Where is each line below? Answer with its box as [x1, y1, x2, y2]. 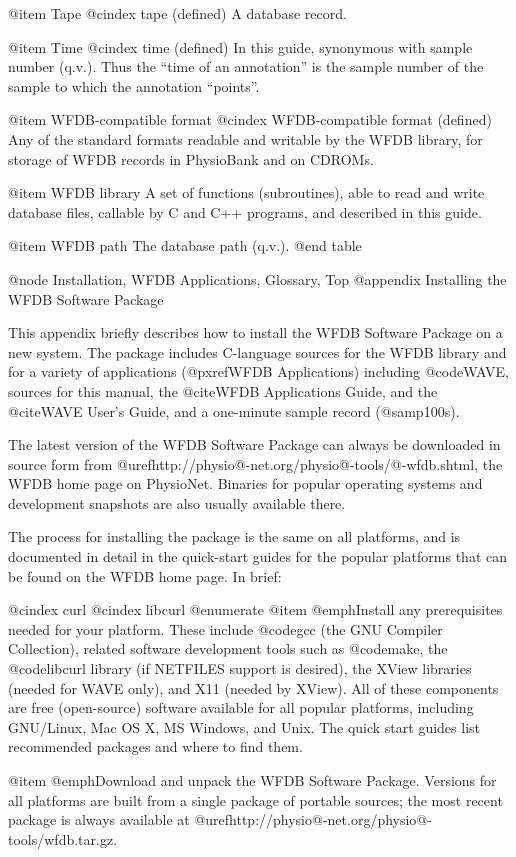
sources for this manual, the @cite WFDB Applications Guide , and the [8, 380, 438, 401]
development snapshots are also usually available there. [8, 492, 346, 513]
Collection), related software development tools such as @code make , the [8, 638, 448, 659]
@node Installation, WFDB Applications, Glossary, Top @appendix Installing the [8, 268, 507, 289]
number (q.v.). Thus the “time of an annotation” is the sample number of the [8, 56, 484, 77]
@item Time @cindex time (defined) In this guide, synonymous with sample [8, 36, 473, 57]
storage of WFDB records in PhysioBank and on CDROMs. [8, 148, 374, 169]
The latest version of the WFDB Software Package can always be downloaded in [8, 434, 501, 455]
